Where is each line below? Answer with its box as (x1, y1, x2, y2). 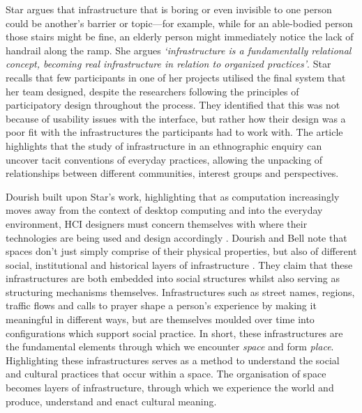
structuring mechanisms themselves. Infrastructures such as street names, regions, (6, 284, 355, 299)
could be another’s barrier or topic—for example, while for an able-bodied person (6, 15, 353, 30)
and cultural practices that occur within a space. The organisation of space (6, 366, 326, 381)
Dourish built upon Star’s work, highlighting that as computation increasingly (6, 189, 340, 203)
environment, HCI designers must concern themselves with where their (6, 216, 308, 231)
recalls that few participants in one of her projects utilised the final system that (6, 70, 346, 84)
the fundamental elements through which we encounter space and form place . (6, 339, 334, 354)
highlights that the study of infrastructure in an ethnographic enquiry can (6, 138, 322, 153)
